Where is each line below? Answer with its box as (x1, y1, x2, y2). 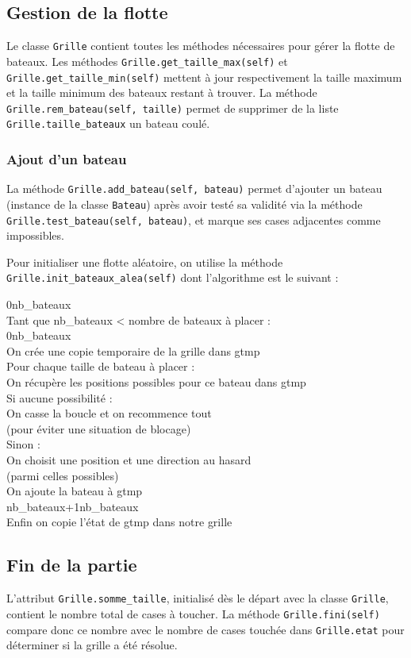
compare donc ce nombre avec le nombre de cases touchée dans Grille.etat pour (6, 621, 405, 637)
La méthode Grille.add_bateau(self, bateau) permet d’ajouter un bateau (6, 180, 382, 197)
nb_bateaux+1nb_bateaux (6, 498, 139, 514)
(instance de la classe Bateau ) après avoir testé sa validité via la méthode (6, 195, 363, 212)
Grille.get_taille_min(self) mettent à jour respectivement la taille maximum (6, 68, 402, 85)
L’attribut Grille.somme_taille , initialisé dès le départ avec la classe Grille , (6, 590, 389, 606)
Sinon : (6, 436, 40, 452)
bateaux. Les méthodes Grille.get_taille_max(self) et (6, 52, 288, 69)
